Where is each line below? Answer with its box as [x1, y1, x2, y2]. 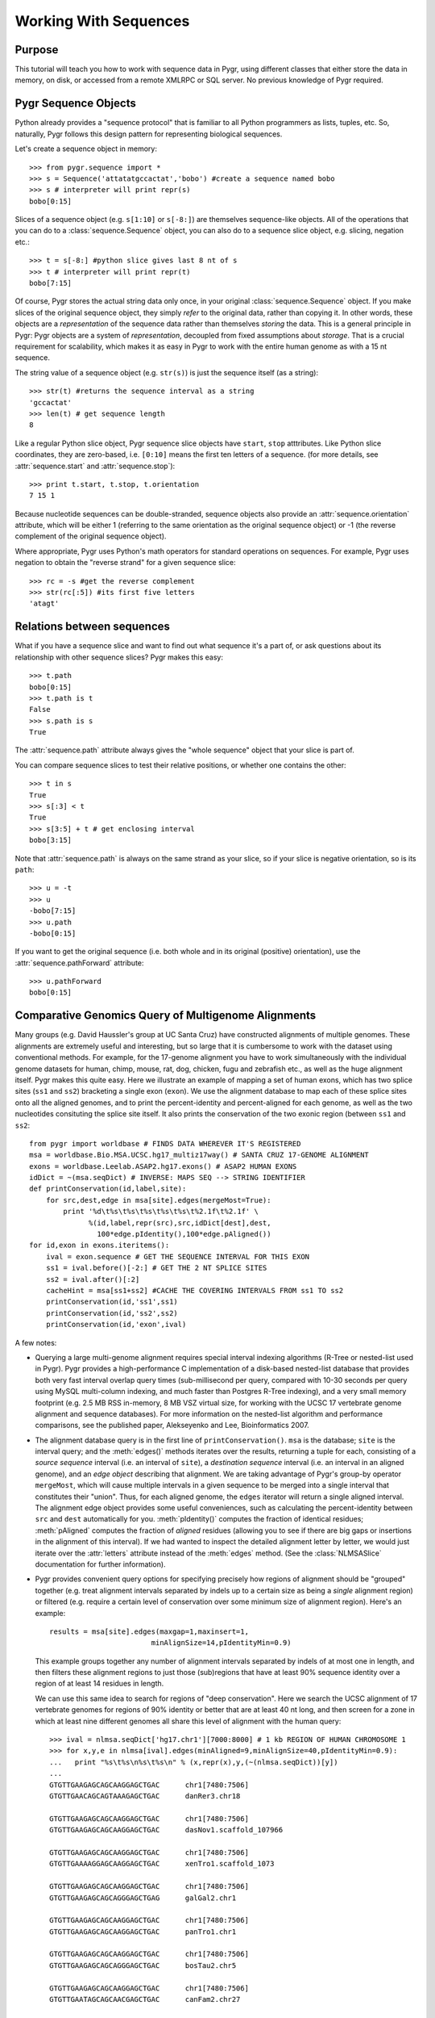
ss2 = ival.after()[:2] [45, 1275, 140, 1283]
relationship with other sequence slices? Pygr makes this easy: [14, 652, 224, 662]
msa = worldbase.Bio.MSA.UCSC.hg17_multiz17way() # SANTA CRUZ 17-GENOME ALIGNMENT [29, 1150, 370, 1160]
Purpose [14, 43, 59, 57]
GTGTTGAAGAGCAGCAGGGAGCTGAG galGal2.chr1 [49, 1893, 237, 1903]
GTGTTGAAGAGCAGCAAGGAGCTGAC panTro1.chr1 [49, 1927, 237, 1936]
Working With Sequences [14, 12, 190, 30]
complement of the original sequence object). [14, 531, 167, 541]
